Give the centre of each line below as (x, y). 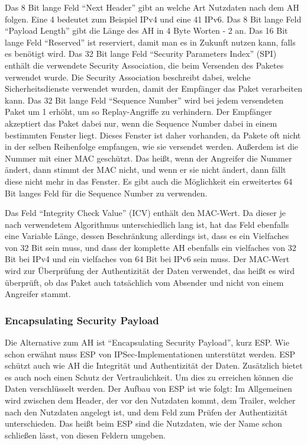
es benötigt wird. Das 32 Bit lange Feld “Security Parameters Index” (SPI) (141, 54)
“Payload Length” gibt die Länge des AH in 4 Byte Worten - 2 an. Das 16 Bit (146, 30)
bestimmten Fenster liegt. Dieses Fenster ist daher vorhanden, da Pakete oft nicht (153, 135)
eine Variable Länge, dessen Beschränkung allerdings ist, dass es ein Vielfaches (147, 236)
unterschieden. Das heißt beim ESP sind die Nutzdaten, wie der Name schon (143, 423)
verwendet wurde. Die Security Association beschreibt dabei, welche (128, 77)
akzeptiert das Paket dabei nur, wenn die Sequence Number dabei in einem (141, 123)
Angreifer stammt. (38, 294)
